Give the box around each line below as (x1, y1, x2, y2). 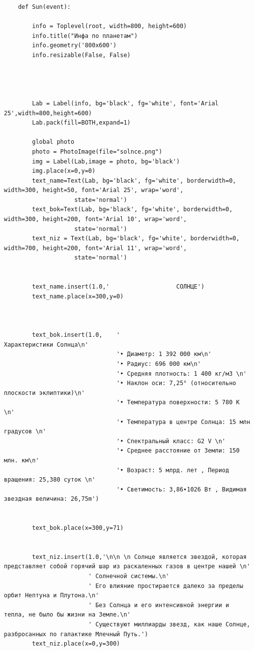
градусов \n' (4, 428, 46, 435)
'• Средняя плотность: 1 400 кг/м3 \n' (116, 370, 247, 377)
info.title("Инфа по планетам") (32, 32, 138, 39)
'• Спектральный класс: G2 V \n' (116, 437, 226, 445)
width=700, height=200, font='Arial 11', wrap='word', (4, 244, 187, 252)
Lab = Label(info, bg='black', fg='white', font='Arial (32, 99, 219, 107)
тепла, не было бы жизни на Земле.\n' (4, 611, 131, 618)
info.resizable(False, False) (32, 51, 131, 59)
